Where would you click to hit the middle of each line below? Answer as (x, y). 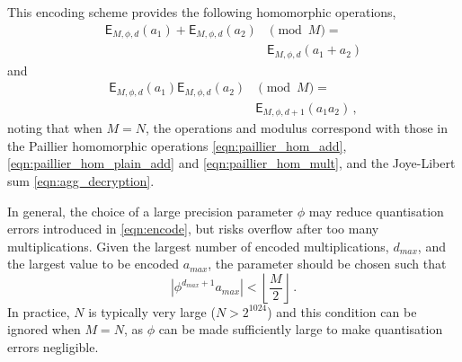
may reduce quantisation (376, 211)
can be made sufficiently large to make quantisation (301, 329)
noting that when (55, 128)
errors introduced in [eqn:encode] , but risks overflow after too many (193, 229)
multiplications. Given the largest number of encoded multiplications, (198, 246)
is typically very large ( (152, 311)
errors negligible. (53, 347)
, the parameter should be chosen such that (327, 264)
